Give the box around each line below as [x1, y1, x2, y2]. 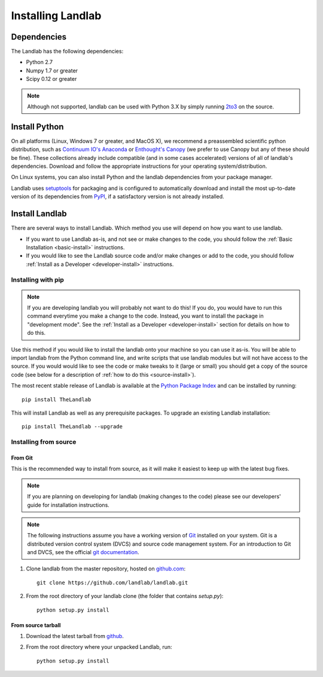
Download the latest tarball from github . [26, 633, 124, 640]
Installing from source [11, 438, 77, 446]
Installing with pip [11, 276, 64, 284]
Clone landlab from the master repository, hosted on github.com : [26, 565, 186, 572]
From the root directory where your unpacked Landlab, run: [26, 643, 173, 651]
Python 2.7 [26, 59, 53, 66]
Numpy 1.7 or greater [26, 67, 78, 74]
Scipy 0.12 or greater [26, 75, 77, 83]
